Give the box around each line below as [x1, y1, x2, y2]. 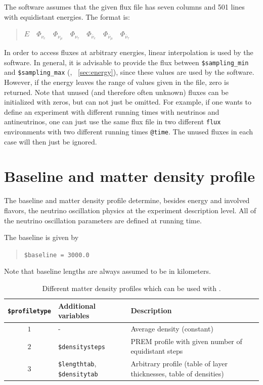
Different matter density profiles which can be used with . [42, 282, 221, 293]
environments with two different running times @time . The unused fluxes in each [4, 126, 253, 136]
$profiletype [8, 308, 51, 315]
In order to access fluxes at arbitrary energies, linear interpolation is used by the [4, 47, 253, 58]
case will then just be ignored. [4, 136, 97, 147]
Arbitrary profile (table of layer [130, 358, 228, 369]
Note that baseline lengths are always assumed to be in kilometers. [4, 266, 211, 276]
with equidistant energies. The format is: [4, 11, 130, 22]
